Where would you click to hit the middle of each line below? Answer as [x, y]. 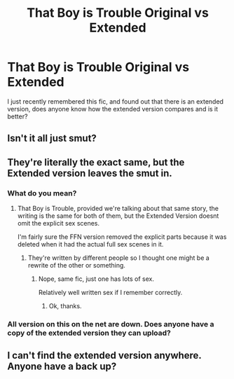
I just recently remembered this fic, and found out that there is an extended [116, 101]
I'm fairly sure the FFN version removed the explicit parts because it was [122, 237]
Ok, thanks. [65, 306]
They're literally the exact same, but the [96, 162]
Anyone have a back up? [62, 367]
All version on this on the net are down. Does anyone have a [111, 324]
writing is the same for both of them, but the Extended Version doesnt [118, 216]
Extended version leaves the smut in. [90, 173]
